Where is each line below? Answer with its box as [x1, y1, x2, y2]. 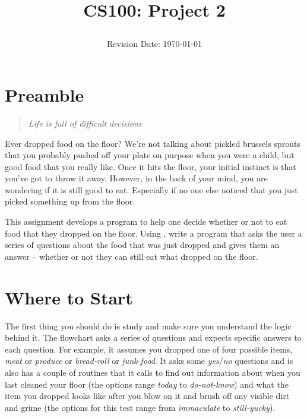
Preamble [5, 82, 84, 106]
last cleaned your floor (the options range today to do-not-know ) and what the [5, 378, 289, 390]
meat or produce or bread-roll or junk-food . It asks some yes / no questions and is [5, 354, 293, 367]
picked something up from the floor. [5, 195, 135, 208]
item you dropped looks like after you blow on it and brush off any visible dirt [5, 389, 290, 402]
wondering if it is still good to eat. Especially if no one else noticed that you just [5, 183, 298, 196]
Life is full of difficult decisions [28, 117, 142, 129]
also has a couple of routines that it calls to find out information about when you [5, 366, 300, 378]
